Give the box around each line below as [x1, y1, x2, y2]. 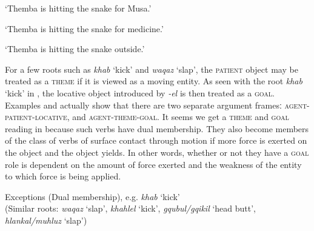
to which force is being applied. [5, 170, 121, 182]
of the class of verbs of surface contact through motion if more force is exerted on [5, 134, 307, 147]
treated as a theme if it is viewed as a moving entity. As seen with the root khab [5, 75, 302, 87]
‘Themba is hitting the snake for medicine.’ [5, 22, 164, 35]
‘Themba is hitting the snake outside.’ [5, 42, 145, 55]
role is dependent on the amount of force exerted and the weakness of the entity [5, 158, 302, 170]
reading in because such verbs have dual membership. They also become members [5, 122, 309, 135]
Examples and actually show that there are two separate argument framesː [5, 98, 282, 111]
